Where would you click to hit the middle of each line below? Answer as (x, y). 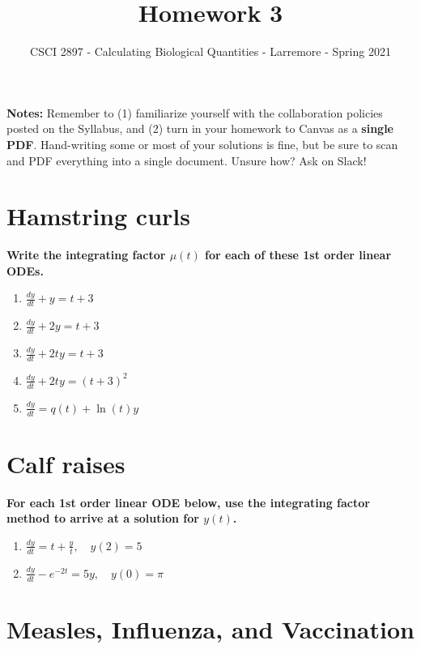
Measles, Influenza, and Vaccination (210, 628)
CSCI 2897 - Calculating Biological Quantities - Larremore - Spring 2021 (210, 51)
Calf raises (66, 463)
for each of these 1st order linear (298, 255)
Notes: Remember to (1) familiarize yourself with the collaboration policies (195, 112)
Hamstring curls (98, 216)
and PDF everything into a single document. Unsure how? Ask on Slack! (187, 160)
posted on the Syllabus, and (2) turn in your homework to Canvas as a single (200, 128)
